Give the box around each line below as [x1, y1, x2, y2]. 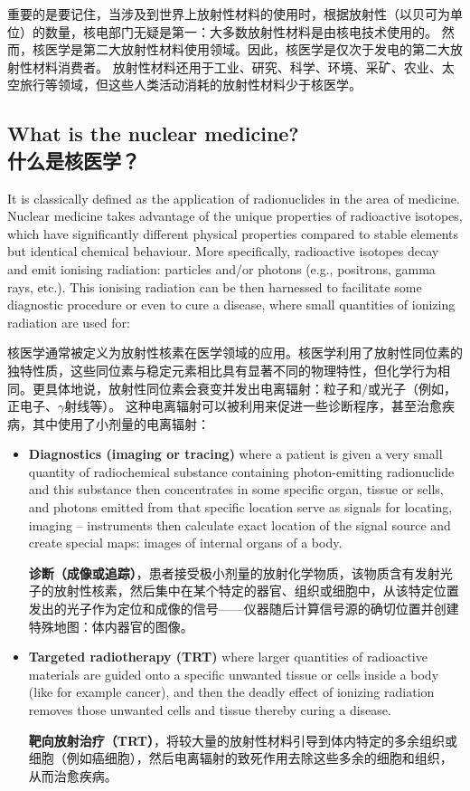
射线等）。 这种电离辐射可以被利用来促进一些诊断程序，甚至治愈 [64, 396, 442, 415]
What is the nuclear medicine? [7, 119, 299, 148]
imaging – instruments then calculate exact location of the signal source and [28, 515, 451, 534]
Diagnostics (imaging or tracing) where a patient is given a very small [28, 444, 443, 463]
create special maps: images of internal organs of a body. [28, 533, 343, 552]
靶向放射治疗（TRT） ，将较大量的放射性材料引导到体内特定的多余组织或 [28, 730, 457, 749]
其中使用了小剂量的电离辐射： [32, 414, 210, 433]
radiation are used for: [7, 312, 130, 331]
